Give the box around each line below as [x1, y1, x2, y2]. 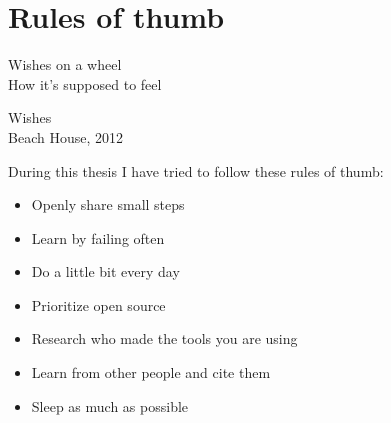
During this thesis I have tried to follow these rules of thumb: [8, 160, 384, 181]
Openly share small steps [31, 194, 185, 215]
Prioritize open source [31, 294, 166, 315]
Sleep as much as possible [31, 395, 189, 416]
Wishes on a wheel [8, 54, 122, 75]
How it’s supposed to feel [8, 73, 162, 94]
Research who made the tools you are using [31, 328, 298, 349]
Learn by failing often [31, 227, 165, 248]
